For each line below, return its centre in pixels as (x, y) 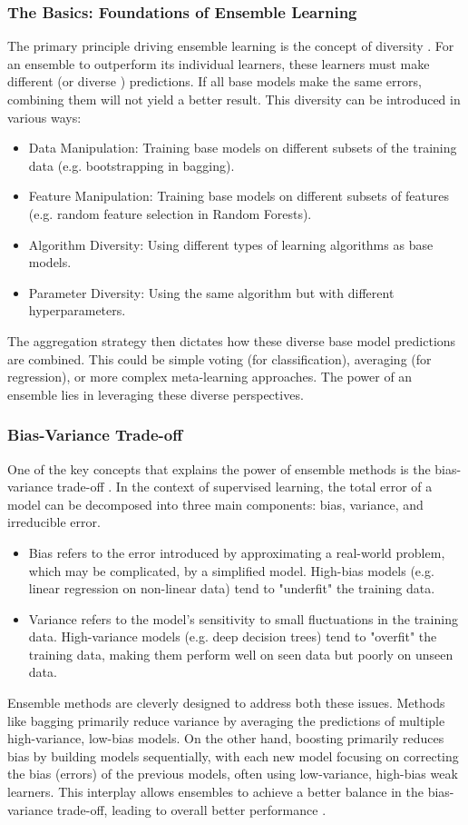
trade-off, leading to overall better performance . (191, 809)
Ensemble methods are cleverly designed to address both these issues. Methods (226, 703)
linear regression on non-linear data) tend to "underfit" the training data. (232, 588)
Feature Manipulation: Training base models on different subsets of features (239, 196)
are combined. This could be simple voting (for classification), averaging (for (219, 358)
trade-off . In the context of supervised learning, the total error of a (244, 487)
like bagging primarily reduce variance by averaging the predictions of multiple (226, 720)
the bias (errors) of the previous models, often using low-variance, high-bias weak (233, 774)
